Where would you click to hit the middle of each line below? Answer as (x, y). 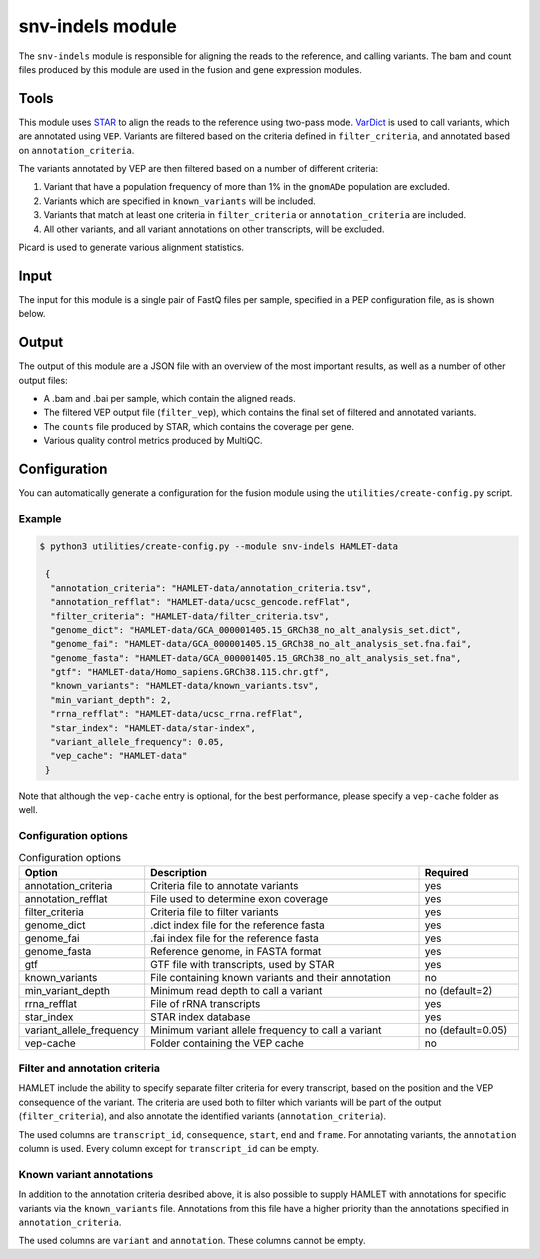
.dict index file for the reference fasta (237, 925)
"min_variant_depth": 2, (111, 699)
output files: (43, 380)
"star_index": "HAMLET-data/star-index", (153, 728)
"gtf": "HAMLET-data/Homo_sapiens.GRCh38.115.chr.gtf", (190, 672)
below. (32, 314)
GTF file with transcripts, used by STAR (242, 964)
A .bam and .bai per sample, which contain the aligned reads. (169, 398)
